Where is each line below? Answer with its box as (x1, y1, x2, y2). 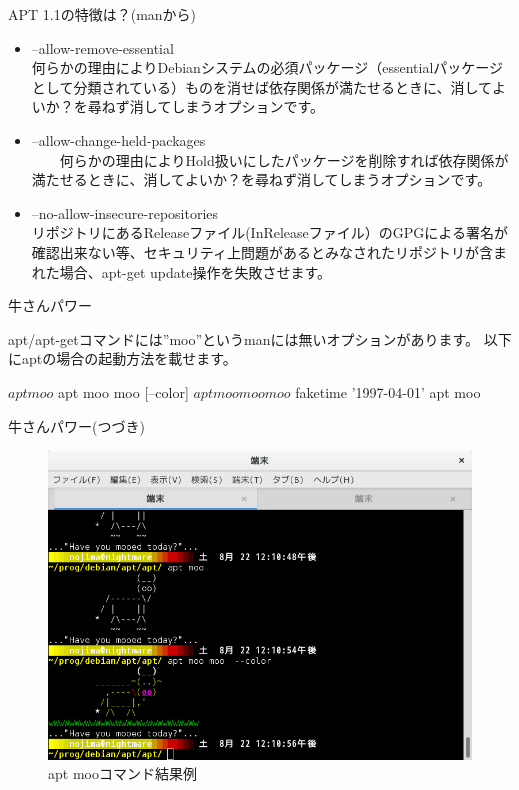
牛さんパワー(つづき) (8, 415, 145, 436)
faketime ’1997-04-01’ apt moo (295, 381, 481, 402)
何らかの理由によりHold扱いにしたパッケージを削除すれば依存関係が (59, 149, 509, 170)
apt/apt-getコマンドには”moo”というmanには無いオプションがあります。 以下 (8, 328, 512, 349)
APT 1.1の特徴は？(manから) (8, 4, 197, 24)
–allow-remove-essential (31, 37, 174, 58)
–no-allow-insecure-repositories (31, 202, 219, 223)
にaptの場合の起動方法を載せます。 (8, 348, 237, 369)
